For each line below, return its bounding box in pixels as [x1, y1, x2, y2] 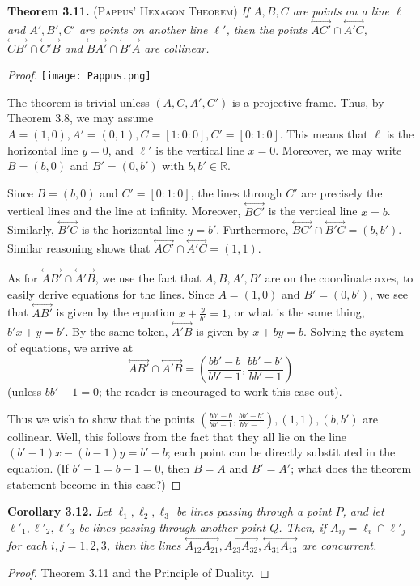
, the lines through [190, 184, 282, 201]
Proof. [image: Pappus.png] [7, 66, 151, 83]
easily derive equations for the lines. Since [7, 285, 214, 302]
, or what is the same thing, [227, 304, 365, 321]
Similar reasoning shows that [7, 240, 151, 257]
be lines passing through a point [176, 503, 332, 520]
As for [7, 270, 38, 287]
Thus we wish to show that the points [7, 410, 195, 427]
